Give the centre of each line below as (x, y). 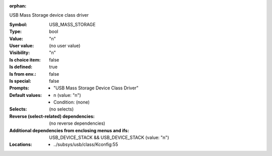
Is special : (20, 81)
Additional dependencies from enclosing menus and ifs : (69, 130)
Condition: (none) (72, 102)
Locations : (21, 144)
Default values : (26, 95)
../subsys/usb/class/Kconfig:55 (86, 144)
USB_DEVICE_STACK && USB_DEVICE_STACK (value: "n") (109, 138)
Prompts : (19, 88)
